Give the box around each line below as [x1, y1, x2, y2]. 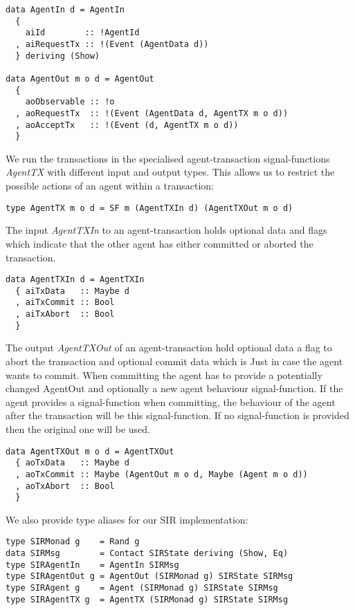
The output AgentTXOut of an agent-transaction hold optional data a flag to [6, 340, 332, 355]
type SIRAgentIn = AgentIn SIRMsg [6, 560, 179, 570]
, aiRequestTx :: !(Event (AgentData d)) [15, 39, 209, 49]
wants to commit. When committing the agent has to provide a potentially [6, 367, 322, 382]
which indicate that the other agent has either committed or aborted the [6, 236, 313, 250]
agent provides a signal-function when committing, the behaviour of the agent [6, 394, 336, 409]
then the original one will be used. [6, 421, 150, 436]
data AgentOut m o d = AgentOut [6, 73, 154, 84]
